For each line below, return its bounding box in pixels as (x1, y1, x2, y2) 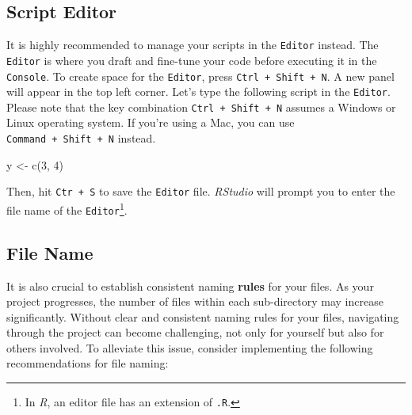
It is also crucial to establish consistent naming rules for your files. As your (6, 277, 374, 294)
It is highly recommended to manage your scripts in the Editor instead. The (6, 36, 379, 53)
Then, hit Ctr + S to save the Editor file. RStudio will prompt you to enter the (6, 183, 395, 200)
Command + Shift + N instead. (6, 130, 156, 147)
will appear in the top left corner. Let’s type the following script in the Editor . (6, 83, 391, 100)
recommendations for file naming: (6, 355, 169, 371)
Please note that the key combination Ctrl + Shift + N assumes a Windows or (6, 98, 396, 115)
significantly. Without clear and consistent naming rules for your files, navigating (6, 308, 399, 325)
